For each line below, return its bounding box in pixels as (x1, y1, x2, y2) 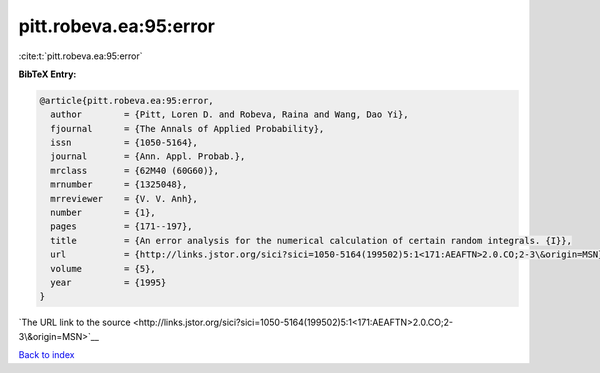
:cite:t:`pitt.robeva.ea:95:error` (18, 50, 144, 62)
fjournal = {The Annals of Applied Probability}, (50, 123, 325, 134)
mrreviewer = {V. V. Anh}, (50, 193, 199, 204)
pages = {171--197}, (50, 221, 194, 232)
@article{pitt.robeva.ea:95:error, (39, 95, 214, 106)
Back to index (18, 349, 75, 361)
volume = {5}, (50, 263, 157, 274)
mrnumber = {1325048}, (50, 179, 188, 190)
